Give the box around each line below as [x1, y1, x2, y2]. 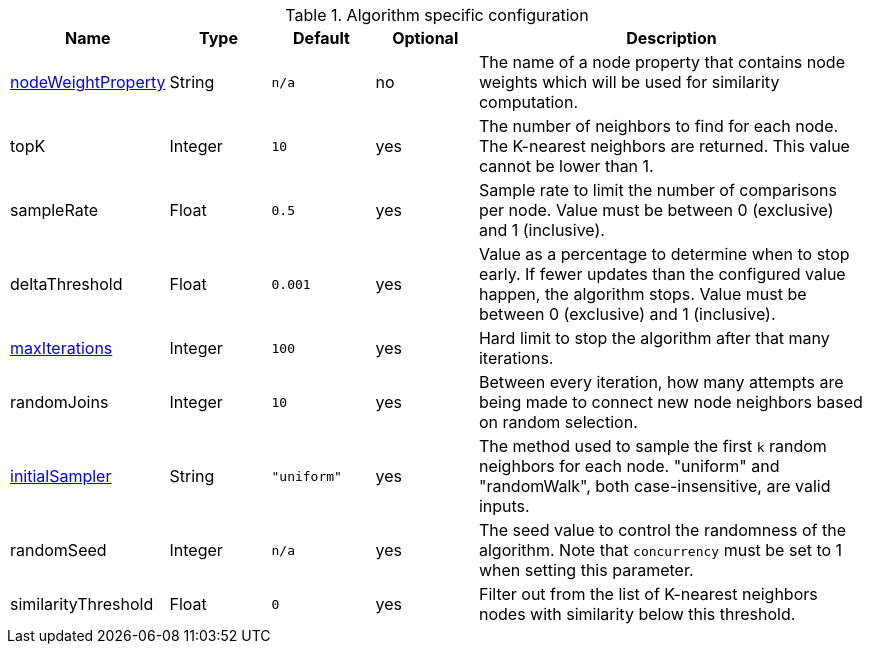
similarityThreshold [10, 594, 154, 614]
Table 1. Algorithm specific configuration [285, 5, 589, 25]
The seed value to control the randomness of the [478, 520, 846, 540]
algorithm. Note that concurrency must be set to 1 [478, 540, 843, 560]
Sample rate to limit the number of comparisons [478, 180, 837, 200]
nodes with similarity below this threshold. [478, 604, 796, 624]
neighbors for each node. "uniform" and [478, 456, 780, 476]
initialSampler [10, 466, 112, 486]
